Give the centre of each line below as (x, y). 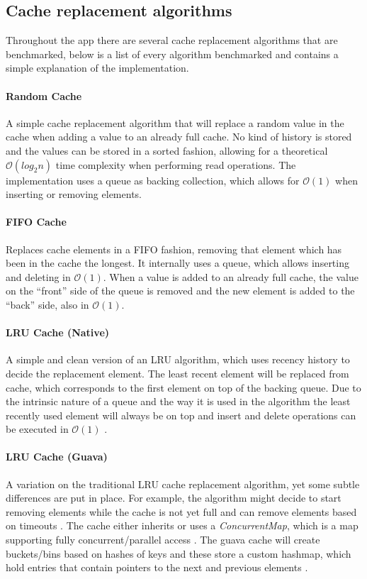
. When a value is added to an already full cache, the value (231, 276)
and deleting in (38, 276)
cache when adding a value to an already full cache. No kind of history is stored (179, 137)
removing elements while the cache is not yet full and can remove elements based (181, 511)
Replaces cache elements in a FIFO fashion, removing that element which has (174, 249)
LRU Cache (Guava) (57, 457)
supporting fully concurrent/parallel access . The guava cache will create (163, 540)
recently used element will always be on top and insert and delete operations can (181, 415)
